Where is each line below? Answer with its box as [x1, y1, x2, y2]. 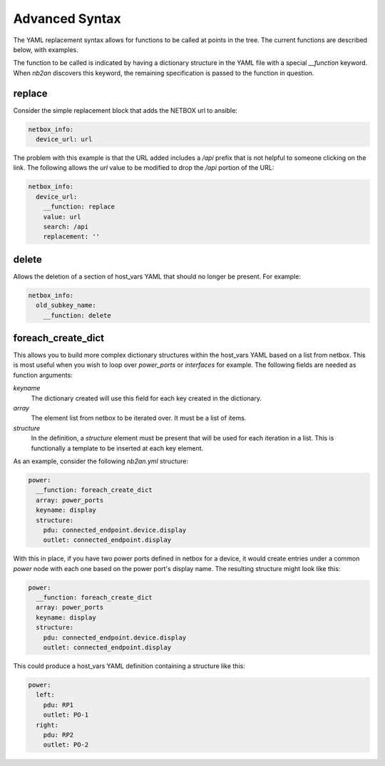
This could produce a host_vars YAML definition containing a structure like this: [13, 662, 245, 670]
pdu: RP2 [43, 730, 74, 739]
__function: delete [43, 311, 112, 319]
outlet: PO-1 [43, 711, 89, 719]
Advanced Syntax [13, 11, 121, 26]
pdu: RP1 [43, 700, 74, 709]
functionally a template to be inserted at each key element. [31, 443, 204, 453]
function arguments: [13, 371, 73, 379]
